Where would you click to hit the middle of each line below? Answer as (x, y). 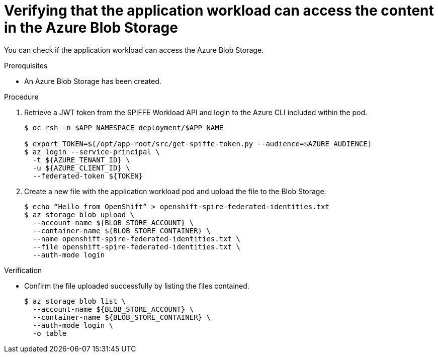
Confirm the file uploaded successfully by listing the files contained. (137, 286)
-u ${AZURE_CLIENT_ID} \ (81, 168)
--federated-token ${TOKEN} (88, 176)
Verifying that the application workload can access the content (219, 11)
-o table (50, 333)
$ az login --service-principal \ (92, 152)
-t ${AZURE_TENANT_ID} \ (81, 160)
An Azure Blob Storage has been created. (93, 81)
